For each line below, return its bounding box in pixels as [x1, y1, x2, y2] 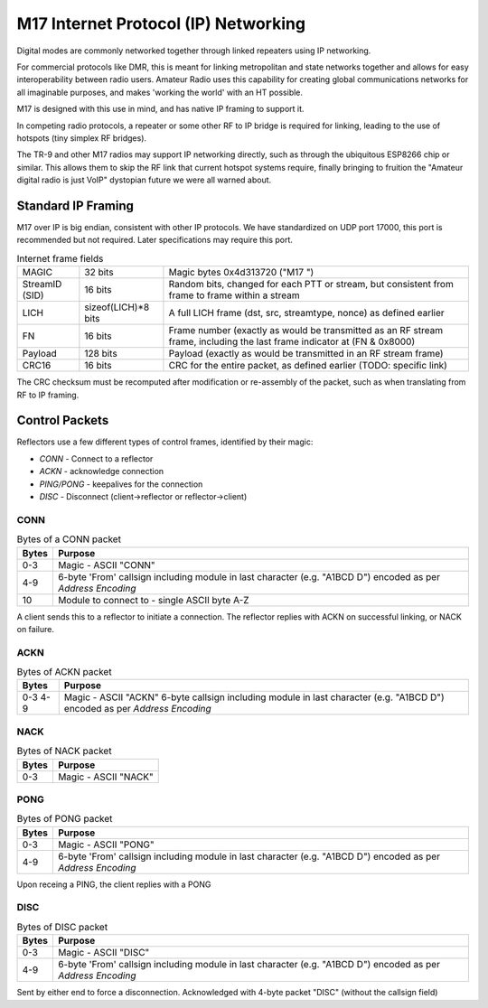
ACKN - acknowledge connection [39, 466, 164, 477]
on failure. [16, 623, 54, 634]
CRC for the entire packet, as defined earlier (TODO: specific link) [168, 359, 447, 372]
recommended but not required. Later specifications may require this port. [16, 235, 294, 246]
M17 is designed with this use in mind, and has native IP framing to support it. [16, 104, 305, 115]
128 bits [84, 348, 117, 360]
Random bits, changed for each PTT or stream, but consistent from [168, 278, 454, 291]
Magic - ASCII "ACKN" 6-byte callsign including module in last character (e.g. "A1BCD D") [63, 691, 445, 704]
